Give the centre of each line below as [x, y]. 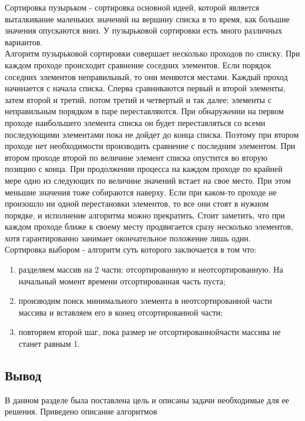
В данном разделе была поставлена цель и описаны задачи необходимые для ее [147, 400]
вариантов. [24, 42]
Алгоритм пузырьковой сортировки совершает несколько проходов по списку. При [152, 53]
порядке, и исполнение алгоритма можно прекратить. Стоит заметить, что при [145, 215]
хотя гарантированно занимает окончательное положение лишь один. [128, 238]
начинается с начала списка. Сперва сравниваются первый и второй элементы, [145, 88]
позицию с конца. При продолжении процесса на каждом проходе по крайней [144, 169]
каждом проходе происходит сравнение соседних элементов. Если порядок [138, 64]
